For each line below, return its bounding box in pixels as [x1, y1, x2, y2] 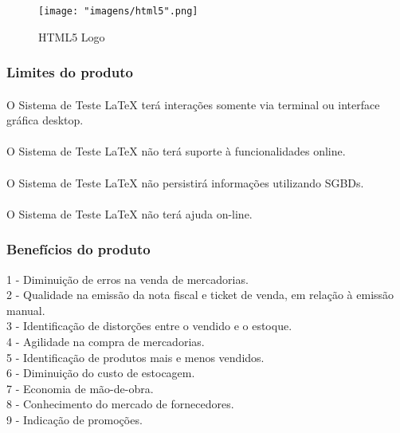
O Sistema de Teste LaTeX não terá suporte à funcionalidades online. [6, 143, 346, 159]
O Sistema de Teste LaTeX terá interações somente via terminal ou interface [6, 96, 380, 112]
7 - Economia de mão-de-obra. [6, 380, 154, 396]
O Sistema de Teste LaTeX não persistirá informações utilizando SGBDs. [6, 174, 364, 191]
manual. [6, 301, 45, 318]
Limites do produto [6, 62, 133, 82]
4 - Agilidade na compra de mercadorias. [6, 333, 205, 350]
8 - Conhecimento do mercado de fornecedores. [6, 396, 234, 412]
